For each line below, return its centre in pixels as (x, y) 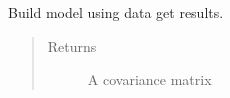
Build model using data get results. (116, 12)
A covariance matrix (149, 79)
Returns (72, 45)
